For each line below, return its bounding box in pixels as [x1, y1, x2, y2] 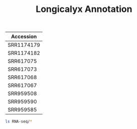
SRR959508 [7, 90, 37, 97]
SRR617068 [7, 74, 37, 81]
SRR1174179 [7, 41, 40, 48]
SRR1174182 [7, 50, 40, 57]
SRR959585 [7, 106, 37, 113]
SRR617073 [7, 66, 37, 73]
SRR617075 [7, 58, 37, 65]
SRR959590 [7, 98, 37, 105]
